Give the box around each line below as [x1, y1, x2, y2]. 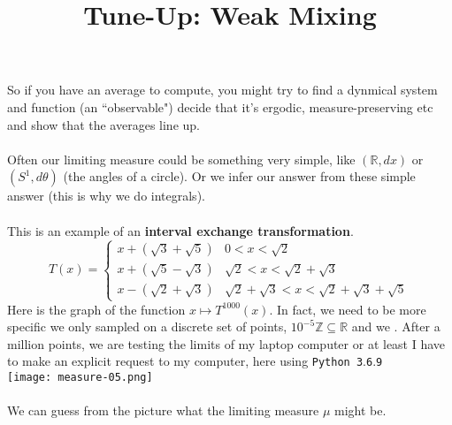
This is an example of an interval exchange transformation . [7, 221, 354, 239]
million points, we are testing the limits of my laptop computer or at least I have [7, 334, 446, 353]
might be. [334, 401, 387, 420]
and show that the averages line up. [7, 115, 200, 133]
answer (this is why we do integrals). [7, 186, 205, 205]
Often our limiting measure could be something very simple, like [7, 149, 356, 168]
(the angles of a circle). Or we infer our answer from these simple [63, 167, 416, 186]
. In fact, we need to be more [269, 300, 426, 318]
